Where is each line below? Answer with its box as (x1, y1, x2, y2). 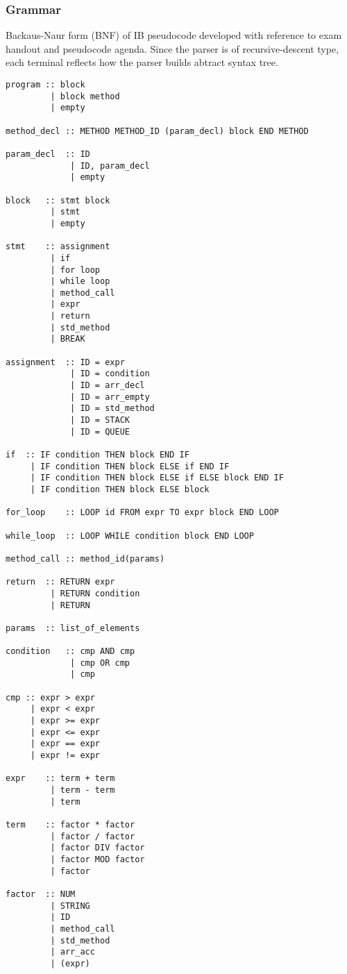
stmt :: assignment (6, 242, 110, 252)
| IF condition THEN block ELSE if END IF (30, 461, 230, 471)
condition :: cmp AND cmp (6, 646, 135, 657)
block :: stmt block (6, 195, 110, 205)
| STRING (50, 900, 90, 911)
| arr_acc (50, 947, 95, 957)
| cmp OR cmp (70, 657, 130, 668)
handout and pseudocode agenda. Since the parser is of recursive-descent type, (6, 41, 339, 56)
